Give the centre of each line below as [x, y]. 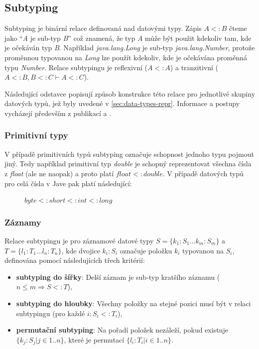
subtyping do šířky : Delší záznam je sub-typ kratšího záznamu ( [118, 277]
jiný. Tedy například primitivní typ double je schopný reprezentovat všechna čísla [128, 164]
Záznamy [23, 222]
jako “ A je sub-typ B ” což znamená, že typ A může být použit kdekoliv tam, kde [128, 38]
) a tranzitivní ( [194, 67]
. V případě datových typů [203, 173]
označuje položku [146, 250]
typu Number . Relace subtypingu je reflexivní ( [76, 67]
